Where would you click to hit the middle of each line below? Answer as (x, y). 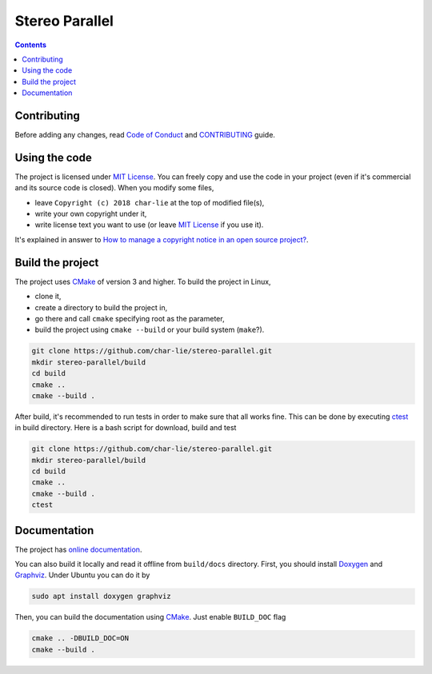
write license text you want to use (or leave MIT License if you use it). (149, 225)
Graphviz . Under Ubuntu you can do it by (82, 575)
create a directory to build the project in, (101, 307)
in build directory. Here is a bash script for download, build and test (126, 428)
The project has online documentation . (78, 549)
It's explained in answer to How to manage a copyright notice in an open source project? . (162, 239)
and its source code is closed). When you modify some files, (114, 188)
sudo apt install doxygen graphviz (101, 596)
